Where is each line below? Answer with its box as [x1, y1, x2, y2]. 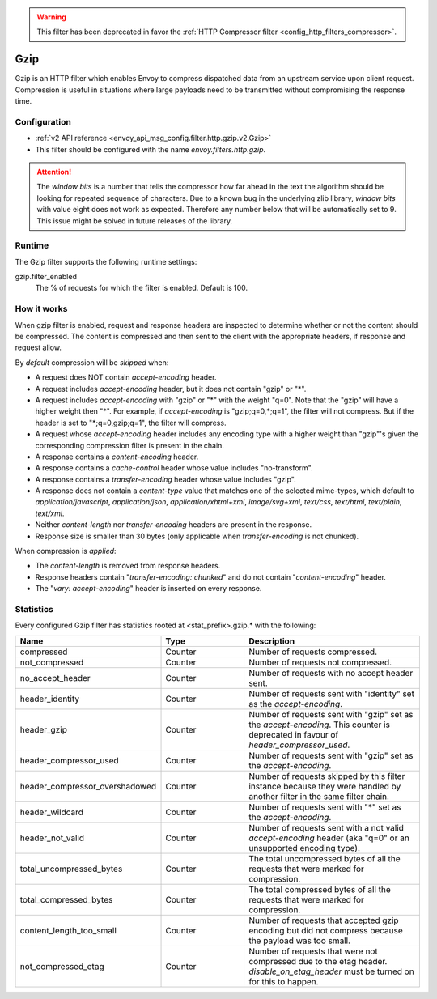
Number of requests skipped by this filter [248, 770, 405, 781]
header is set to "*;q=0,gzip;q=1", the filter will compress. [35, 418, 227, 427]
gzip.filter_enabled [15, 272, 77, 282]
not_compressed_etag [19, 960, 104, 971]
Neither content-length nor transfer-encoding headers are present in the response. [35, 520, 312, 529]
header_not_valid [19, 832, 85, 844]
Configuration [15, 116, 72, 127]
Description [248, 636, 295, 647]
